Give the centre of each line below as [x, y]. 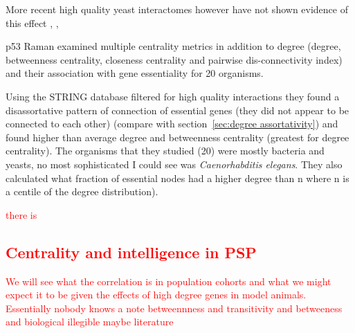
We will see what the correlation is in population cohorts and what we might [169, 281]
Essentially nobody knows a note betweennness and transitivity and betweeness [174, 308]
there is [21, 214]
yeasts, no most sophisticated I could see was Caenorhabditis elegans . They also [174, 164]
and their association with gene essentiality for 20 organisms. [135, 73]
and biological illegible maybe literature [90, 322]
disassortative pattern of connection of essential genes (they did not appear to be [177, 110]
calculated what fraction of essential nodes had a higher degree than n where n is [177, 178]
